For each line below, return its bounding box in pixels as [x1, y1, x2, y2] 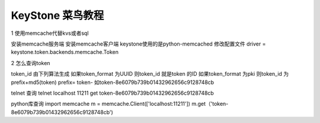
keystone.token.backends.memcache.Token [11, 48, 119, 56]
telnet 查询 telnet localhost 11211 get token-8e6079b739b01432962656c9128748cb [11, 89, 215, 96]
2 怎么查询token [11, 59, 50, 66]
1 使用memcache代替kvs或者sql [11, 30, 89, 37]
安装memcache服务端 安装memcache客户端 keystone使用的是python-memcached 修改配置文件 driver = [11, 40, 266, 47]
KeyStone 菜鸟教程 [11, 9, 104, 22]
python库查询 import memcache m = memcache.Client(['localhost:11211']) [11, 101, 191, 108]
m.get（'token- [191, 101, 229, 108]
